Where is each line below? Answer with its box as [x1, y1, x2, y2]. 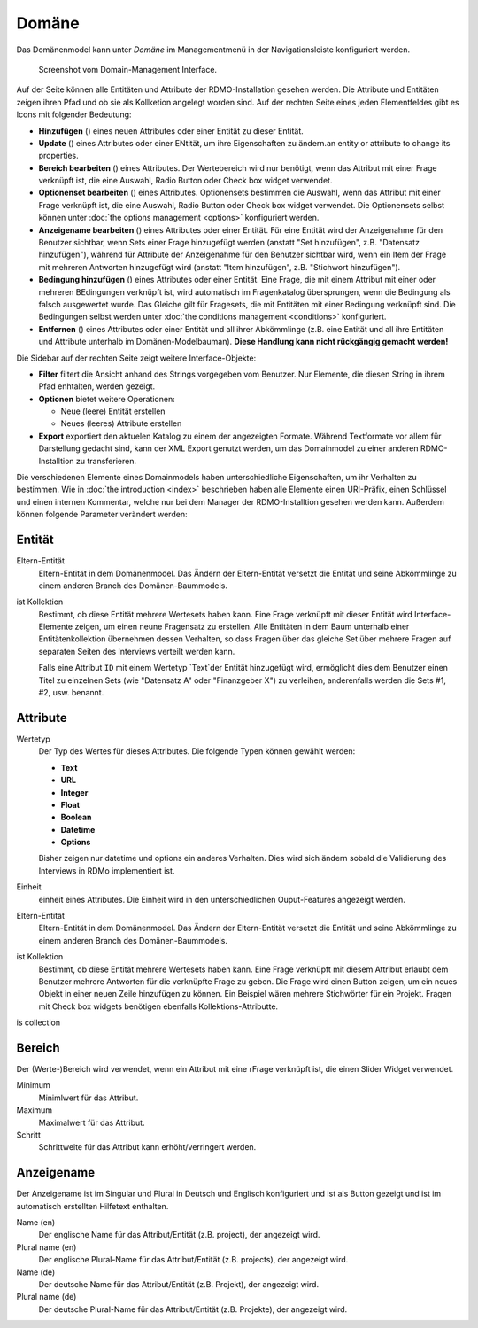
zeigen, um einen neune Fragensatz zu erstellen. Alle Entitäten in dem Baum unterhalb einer [74, 621, 410, 633]
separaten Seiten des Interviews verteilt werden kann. [38, 646, 235, 656]
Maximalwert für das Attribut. [38, 1117, 145, 1128]
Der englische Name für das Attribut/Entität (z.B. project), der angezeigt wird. [38, 1230, 320, 1240]
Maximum [16, 1105, 53, 1115]
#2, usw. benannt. [38, 687, 104, 698]
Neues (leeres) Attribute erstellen [60, 418, 182, 429]
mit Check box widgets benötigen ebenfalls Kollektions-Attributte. [38, 1001, 279, 1012]
